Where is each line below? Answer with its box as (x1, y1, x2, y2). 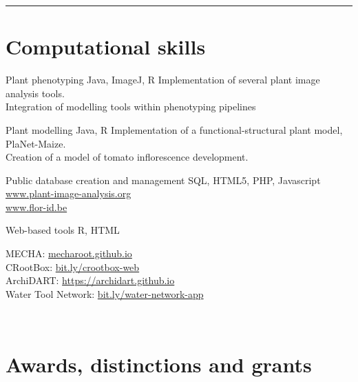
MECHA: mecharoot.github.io (6, 246, 132, 261)
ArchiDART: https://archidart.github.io (6, 273, 175, 288)
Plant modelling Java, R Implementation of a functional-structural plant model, (6, 122, 343, 137)
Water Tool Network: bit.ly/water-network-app (6, 286, 204, 301)
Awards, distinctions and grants (6, 350, 312, 379)
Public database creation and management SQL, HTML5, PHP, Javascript (6, 172, 321, 187)
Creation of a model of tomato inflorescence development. (6, 150, 249, 164)
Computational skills (6, 32, 206, 61)
